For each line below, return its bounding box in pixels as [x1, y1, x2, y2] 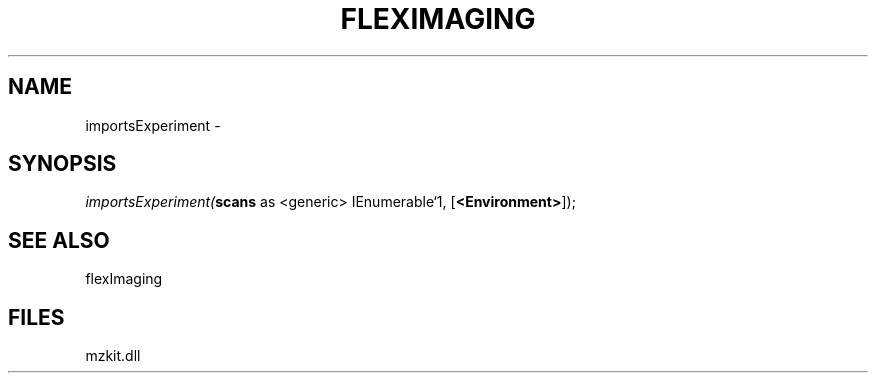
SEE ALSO [8, 227, 110, 253]
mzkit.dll [85, 347, 141, 365]
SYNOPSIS [8, 151, 117, 177]
